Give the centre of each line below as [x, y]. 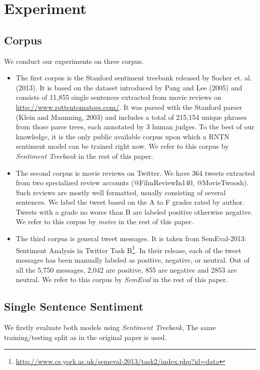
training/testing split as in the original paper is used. [85, 337]
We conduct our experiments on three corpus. [74, 61]
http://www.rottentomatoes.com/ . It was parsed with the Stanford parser [129, 107]
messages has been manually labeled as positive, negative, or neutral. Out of [132, 259]
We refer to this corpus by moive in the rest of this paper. [104, 221]
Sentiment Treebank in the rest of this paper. [84, 156]
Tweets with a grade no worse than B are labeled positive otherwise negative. [134, 211]
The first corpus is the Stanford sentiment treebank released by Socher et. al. [134, 78]
